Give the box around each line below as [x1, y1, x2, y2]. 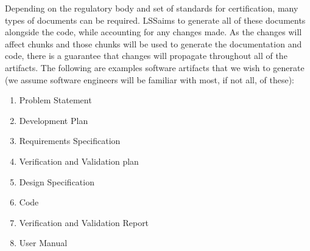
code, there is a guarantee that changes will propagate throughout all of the [5, 49, 287, 62]
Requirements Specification [19, 134, 121, 147]
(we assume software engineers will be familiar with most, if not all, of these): [5, 73, 294, 86]
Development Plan [19, 114, 88, 126]
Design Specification [19, 175, 94, 188]
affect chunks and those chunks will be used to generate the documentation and [5, 37, 302, 50]
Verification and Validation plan [19, 154, 139, 167]
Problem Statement [19, 94, 92, 106]
